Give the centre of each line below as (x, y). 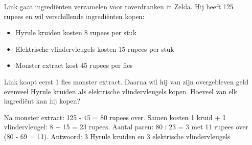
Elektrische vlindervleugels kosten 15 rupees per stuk (95, 49)
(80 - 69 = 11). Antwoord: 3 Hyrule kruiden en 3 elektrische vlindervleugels (117, 136)
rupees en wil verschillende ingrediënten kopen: (74, 16)
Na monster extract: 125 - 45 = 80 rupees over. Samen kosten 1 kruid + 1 (115, 117)
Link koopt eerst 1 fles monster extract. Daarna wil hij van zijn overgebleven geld (126, 81)
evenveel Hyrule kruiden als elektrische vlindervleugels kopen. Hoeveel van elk (121, 91)
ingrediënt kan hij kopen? (42, 101)
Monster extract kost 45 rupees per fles (74, 65)
